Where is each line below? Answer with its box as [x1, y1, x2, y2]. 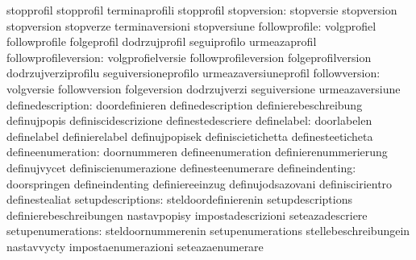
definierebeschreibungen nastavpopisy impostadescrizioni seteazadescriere [6, 206, 368, 223]
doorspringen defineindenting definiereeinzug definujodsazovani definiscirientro [6, 175, 393, 192]
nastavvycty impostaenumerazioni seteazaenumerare [6, 237, 264, 254]
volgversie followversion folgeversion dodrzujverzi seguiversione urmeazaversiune [6, 80, 401, 97]
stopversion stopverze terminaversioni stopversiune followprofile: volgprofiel [6, 17, 376, 34]
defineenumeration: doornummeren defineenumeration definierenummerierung [6, 143, 388, 160]
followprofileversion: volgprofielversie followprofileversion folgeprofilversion [6, 48, 372, 65]
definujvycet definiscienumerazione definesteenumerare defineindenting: [6, 159, 356, 175]
